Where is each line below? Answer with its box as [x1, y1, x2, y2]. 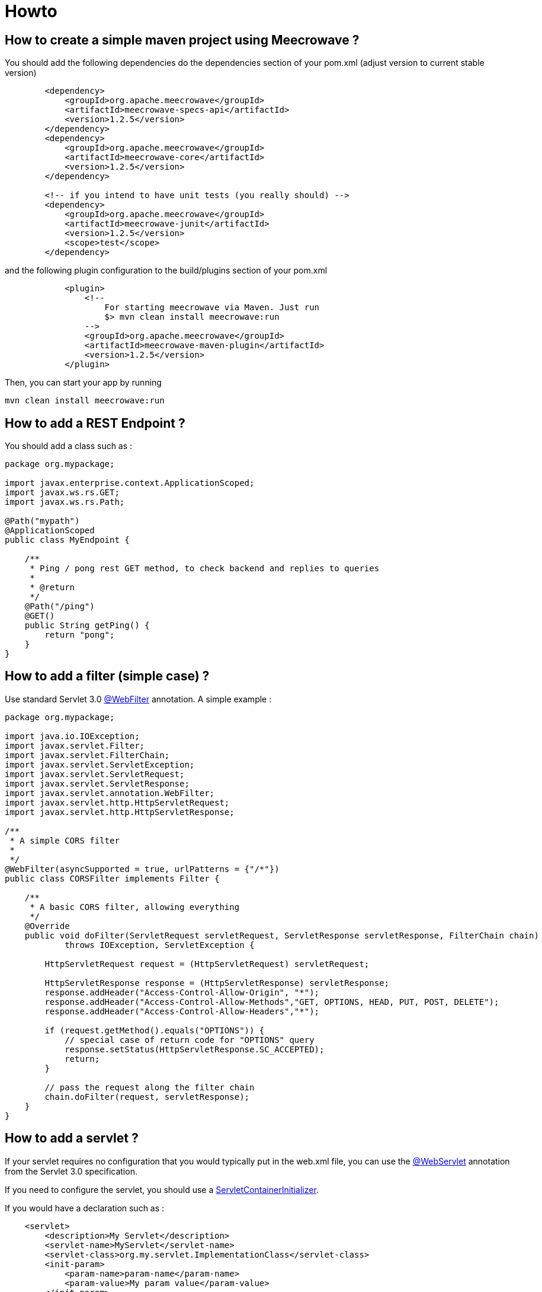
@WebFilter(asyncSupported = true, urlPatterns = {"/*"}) [5, 864, 280, 874]
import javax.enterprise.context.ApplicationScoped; [5, 478, 255, 488]
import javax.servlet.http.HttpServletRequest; [5, 797, 230, 807]
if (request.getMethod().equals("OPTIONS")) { [44, 1025, 265, 1035]
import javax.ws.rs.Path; [5, 497, 125, 507]
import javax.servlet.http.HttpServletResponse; [5, 807, 235, 817]
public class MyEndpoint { [5, 535, 130, 545]
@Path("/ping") [24, 602, 95, 612]
